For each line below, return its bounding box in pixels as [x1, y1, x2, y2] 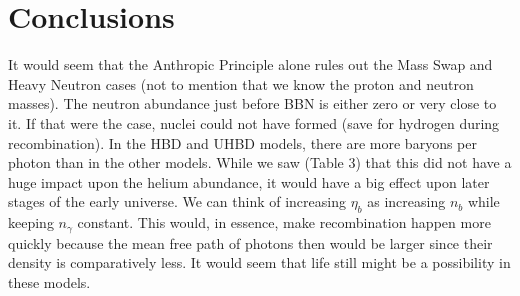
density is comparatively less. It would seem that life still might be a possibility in [8, 252, 511, 273]
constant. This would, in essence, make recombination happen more [77, 212, 491, 233]
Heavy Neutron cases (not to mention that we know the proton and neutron [8, 73, 474, 94]
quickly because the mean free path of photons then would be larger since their [8, 232, 493, 253]
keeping [8, 212, 54, 233]
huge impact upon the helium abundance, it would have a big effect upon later [8, 171, 490, 192]
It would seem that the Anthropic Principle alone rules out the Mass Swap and [8, 54, 493, 75]
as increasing [367, 191, 446, 212]
